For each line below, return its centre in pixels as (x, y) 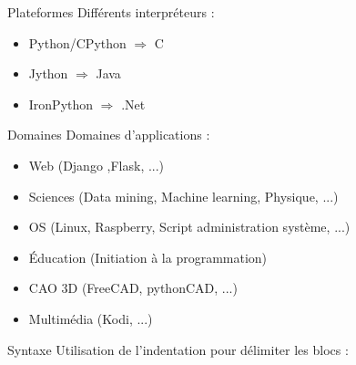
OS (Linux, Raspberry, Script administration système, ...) (189, 227)
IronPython (61, 104)
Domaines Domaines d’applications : (109, 135)
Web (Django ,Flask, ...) (97, 165)
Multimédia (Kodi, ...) (91, 318)
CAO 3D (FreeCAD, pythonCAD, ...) (133, 288)
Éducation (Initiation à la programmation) (148, 257)
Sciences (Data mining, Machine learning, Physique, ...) (183, 196)
